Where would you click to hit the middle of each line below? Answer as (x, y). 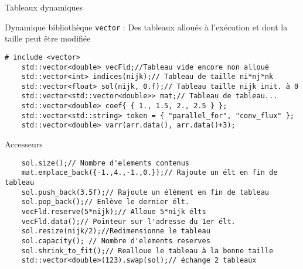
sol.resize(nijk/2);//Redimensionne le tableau (116, 231)
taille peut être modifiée (48, 38)
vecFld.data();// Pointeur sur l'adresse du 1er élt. (128, 221)
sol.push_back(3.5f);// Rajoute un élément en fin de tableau (145, 192)
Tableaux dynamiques (44, 7)
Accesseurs (24, 144)
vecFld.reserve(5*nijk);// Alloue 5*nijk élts (114, 211)
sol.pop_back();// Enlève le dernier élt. (105, 202)
